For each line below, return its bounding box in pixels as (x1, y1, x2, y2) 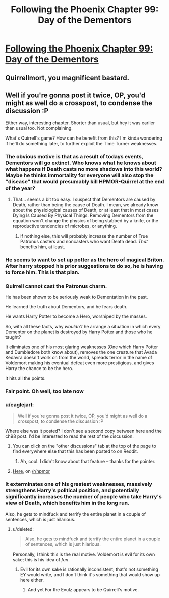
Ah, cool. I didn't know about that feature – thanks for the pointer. (20, 458, 156, 465)
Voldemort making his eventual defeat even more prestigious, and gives (5, 360, 154, 366)
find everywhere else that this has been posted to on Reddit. (12, 448, 138, 454)
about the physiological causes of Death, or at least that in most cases (12, 207, 159, 213)
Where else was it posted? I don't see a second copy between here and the (5, 428, 162, 434)
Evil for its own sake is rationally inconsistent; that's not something (20, 566, 159, 572)
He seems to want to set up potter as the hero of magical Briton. (5, 256, 164, 263)
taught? (5, 334, 21, 340)
